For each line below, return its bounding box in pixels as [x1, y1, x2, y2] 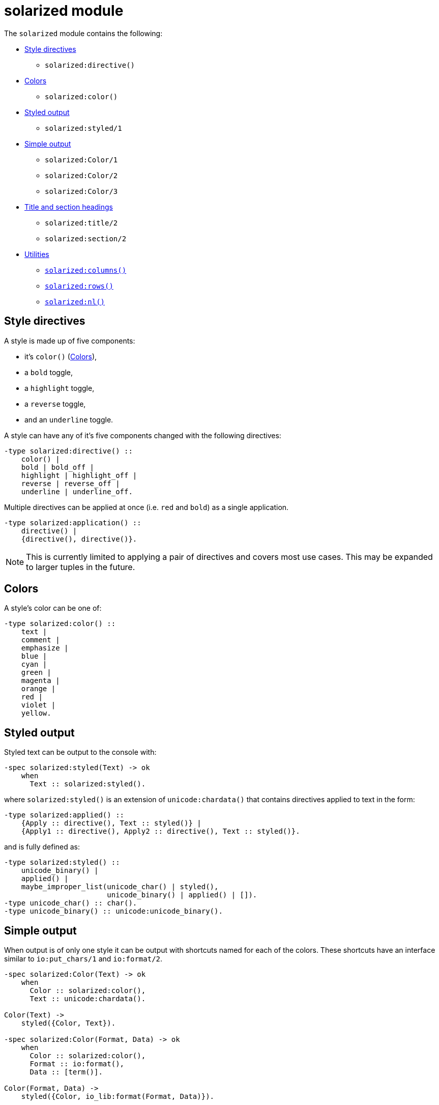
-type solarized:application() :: [4, 518, 141, 527]
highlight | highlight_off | [21, 471, 137, 479]
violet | [21, 701, 56, 710]
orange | [21, 685, 56, 693]
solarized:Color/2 [45, 171, 118, 180]
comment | [21, 636, 60, 644]
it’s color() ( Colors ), [24, 352, 97, 361]
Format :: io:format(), [30, 1060, 125, 1068]
